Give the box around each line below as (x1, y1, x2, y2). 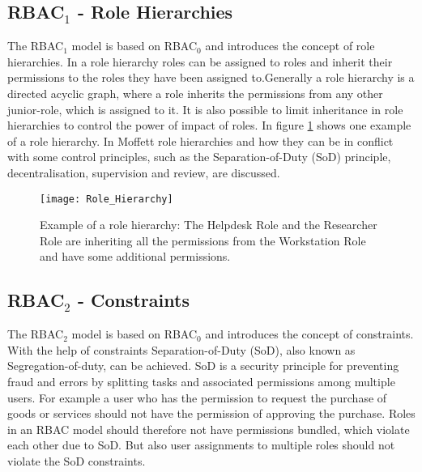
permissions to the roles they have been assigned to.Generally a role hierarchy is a (7, 69, 415, 86)
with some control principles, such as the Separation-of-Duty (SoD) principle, (7, 148, 391, 165)
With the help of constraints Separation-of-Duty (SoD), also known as (7, 341, 356, 358)
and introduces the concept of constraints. (205, 325, 414, 342)
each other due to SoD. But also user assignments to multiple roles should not (7, 436, 395, 453)
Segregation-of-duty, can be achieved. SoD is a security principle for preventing (7, 357, 399, 374)
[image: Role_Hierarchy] (40, 193, 173, 205)
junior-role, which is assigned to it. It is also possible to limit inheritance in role (7, 100, 403, 117)
